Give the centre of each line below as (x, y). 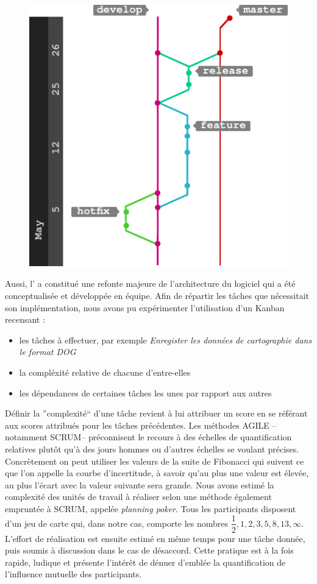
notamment (26, 437)
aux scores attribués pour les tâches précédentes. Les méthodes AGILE (137, 425)
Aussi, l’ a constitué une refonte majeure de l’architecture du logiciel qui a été (150, 283)
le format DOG (48, 352)
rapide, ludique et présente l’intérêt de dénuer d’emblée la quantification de (145, 562)
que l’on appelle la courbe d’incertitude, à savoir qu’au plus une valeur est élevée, (157, 473)
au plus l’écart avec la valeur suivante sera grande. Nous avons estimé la (140, 484)
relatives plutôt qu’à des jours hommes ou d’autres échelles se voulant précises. (152, 449)
